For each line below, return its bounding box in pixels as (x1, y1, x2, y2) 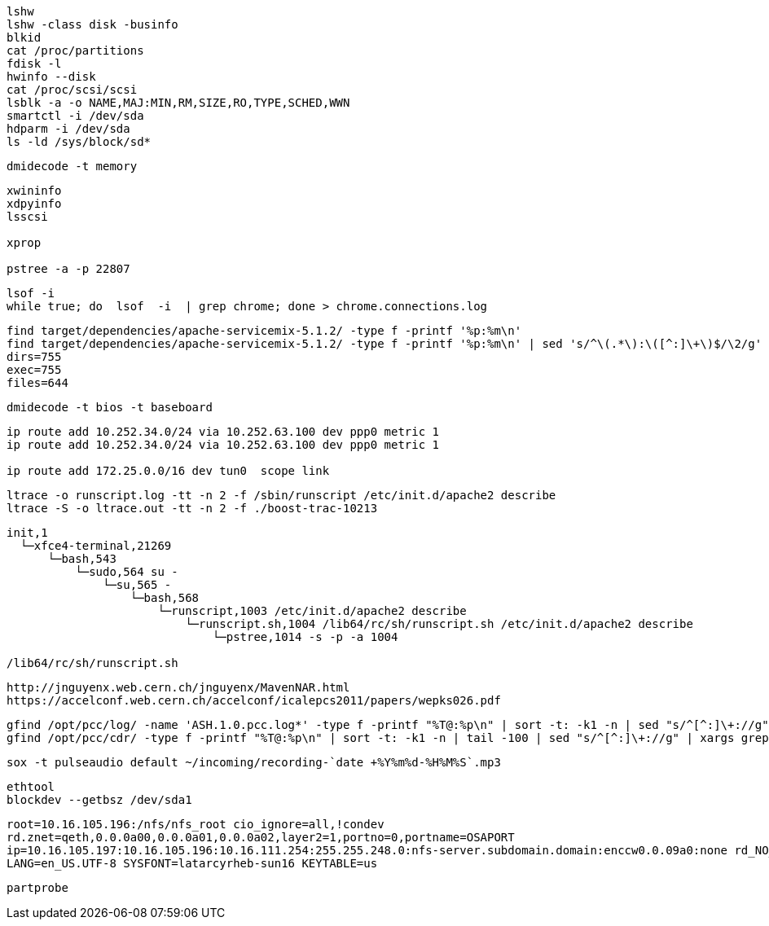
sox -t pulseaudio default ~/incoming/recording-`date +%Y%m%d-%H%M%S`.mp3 (7, 756, 501, 769)
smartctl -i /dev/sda (7, 109, 144, 122)
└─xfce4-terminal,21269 (20, 539, 172, 552)
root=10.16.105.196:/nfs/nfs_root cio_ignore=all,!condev (7, 818, 384, 831)
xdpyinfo (7, 197, 62, 210)
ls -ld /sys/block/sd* (7, 135, 152, 148)
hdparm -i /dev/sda (7, 122, 130, 135)
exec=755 (7, 363, 62, 376)
